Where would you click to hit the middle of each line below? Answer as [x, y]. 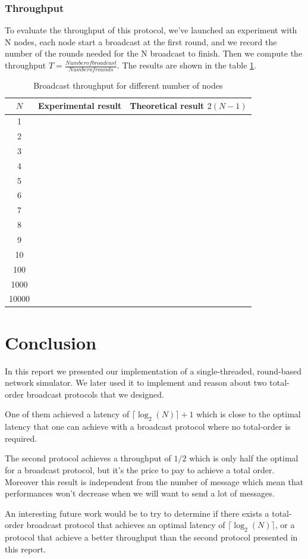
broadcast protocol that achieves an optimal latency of [126, 525]
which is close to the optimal [249, 414]
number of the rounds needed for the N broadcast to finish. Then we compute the [154, 53]
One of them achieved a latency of [67, 414]
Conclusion [51, 342]
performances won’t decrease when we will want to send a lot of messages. [140, 493]
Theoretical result [167, 106]
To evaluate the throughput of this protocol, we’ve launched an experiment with [151, 30]
